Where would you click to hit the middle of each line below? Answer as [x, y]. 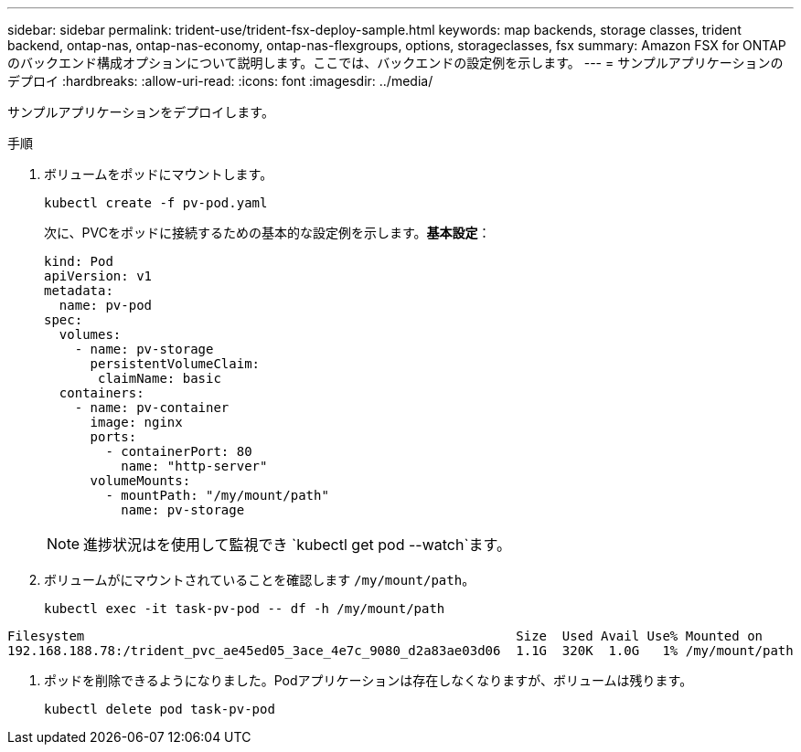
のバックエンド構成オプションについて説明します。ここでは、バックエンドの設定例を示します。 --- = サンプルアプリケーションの [395, 63]
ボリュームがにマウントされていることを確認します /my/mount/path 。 [260, 580]
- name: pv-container [152, 408]
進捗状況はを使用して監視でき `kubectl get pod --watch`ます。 [297, 545]
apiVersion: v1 [98, 276]
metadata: [79, 291]
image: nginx [136, 422]
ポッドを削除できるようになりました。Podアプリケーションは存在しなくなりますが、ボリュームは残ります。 [368, 680]
